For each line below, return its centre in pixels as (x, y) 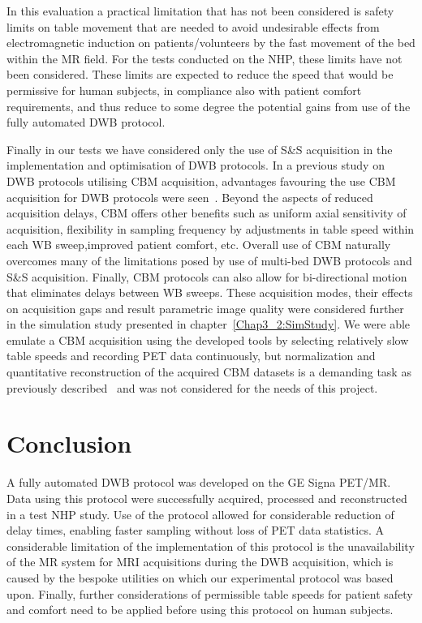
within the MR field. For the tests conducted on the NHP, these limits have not (205, 58)
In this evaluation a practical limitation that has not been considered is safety (200, 11)
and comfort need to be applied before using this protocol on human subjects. (200, 610)
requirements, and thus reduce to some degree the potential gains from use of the (209, 106)
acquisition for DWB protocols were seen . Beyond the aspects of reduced (190, 197)
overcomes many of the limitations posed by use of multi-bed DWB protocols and (209, 260)
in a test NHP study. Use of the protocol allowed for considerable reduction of (200, 514)
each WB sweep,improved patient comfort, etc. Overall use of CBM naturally (199, 245)
